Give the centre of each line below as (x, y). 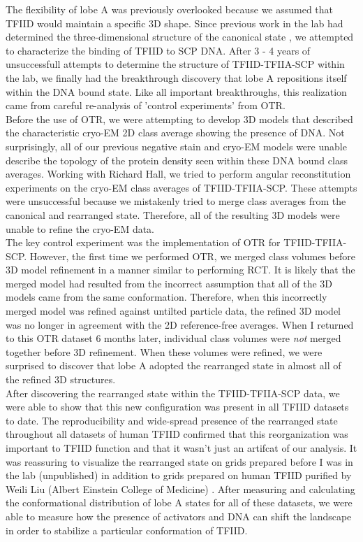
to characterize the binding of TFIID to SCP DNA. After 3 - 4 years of (158, 50)
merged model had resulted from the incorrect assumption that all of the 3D (169, 283)
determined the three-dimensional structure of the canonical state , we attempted (180, 37)
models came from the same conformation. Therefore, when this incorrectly (166, 297)
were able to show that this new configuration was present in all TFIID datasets (177, 407)
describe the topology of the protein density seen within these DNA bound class (177, 160)
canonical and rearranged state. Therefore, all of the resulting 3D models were (173, 214)
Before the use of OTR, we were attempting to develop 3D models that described (179, 119)
